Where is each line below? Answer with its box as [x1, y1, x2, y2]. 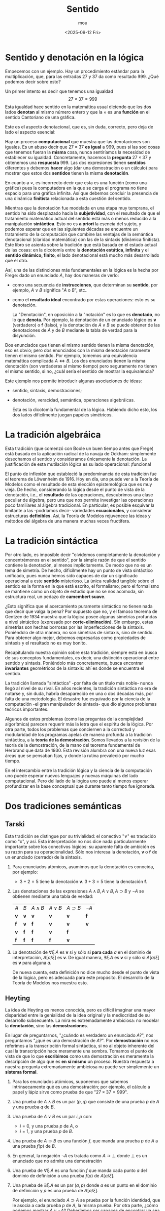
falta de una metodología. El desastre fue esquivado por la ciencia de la [5, 695, 150, 702]
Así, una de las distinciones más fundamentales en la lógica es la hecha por [5, 267, 159, 273]
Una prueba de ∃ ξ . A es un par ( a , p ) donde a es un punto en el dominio [12, 1182, 157, 1188]
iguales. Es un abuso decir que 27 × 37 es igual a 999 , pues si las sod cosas [5, 144, 160, 150]
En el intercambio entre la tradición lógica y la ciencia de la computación [5, 767, 152, 773]
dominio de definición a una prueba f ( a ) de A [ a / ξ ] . [12, 1173, 115, 1179]
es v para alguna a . [12, 960, 52, 966]
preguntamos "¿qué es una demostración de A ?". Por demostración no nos [5, 1038, 159, 1044]
